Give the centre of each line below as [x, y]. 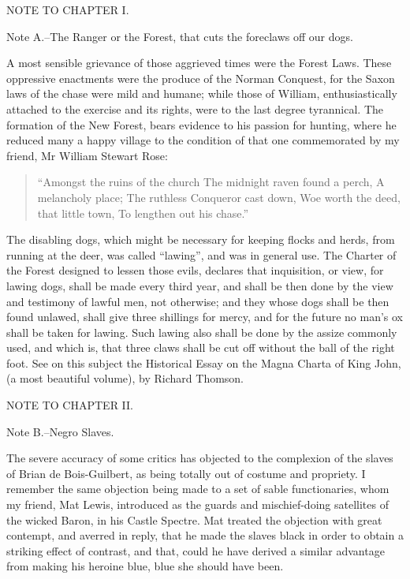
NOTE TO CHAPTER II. [70, 405]
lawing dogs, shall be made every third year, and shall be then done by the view [200, 285]
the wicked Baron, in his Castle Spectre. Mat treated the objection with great [194, 519]
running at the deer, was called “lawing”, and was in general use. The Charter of [201, 254]
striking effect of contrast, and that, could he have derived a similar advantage [196, 550]
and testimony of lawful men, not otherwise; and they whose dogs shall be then [198, 301]
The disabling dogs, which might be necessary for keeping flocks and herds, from [201, 239]
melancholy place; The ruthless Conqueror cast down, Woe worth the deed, [219, 197]
